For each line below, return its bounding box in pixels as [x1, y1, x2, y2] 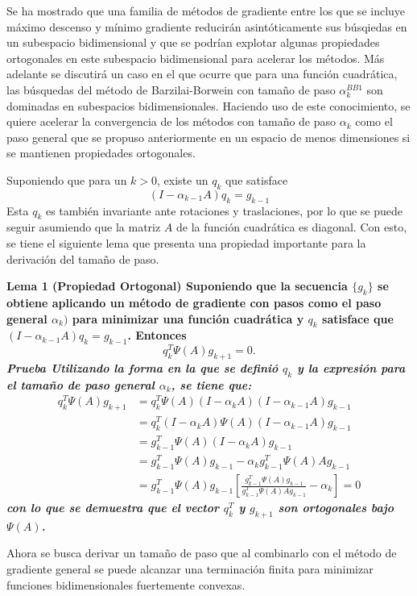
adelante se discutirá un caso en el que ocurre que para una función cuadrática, [6, 65, 398, 82]
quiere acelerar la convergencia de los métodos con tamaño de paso [6, 113, 336, 130]
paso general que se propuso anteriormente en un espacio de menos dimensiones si [6, 128, 411, 145]
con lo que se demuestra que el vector [6, 499, 220, 516]
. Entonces [127, 327, 187, 344]
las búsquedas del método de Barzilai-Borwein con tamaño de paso [6, 81, 336, 98]
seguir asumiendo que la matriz [6, 219, 161, 235]
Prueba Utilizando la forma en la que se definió [6, 359, 279, 376]
